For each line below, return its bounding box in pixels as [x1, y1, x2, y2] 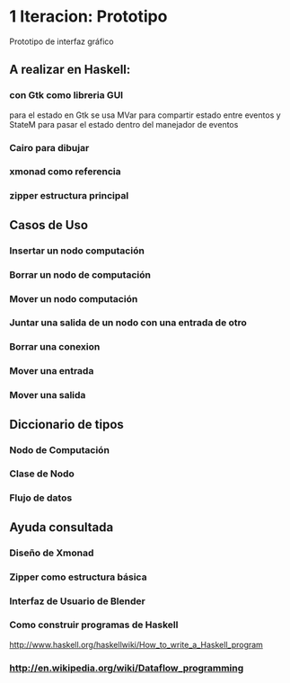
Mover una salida [9, 389, 86, 402]
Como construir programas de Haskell [9, 618, 179, 631]
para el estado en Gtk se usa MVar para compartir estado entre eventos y [9, 110, 281, 120]
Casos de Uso [9, 217, 88, 233]
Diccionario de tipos [9, 416, 124, 432]
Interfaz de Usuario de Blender [9, 595, 145, 608]
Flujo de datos [9, 492, 73, 504]
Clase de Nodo [9, 467, 75, 480]
